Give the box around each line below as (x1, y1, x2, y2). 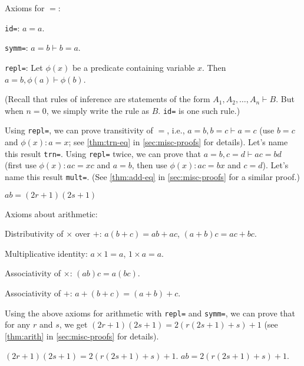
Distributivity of (5, 227, 64, 240)
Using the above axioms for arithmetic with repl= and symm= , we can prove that (5, 306, 296, 319)
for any (5, 318, 31, 331)
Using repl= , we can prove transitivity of (5, 124, 153, 136)
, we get (59, 318, 88, 331)
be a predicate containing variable (72, 61, 195, 73)
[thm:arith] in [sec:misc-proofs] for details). (5, 329, 159, 342)
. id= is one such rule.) (158, 104, 240, 116)
